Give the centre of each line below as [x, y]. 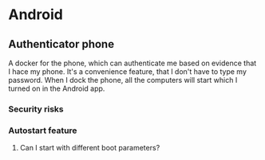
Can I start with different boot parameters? [90, 148]
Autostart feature [43, 131]
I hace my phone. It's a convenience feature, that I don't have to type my [128, 72]
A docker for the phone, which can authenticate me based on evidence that [132, 63]
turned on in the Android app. [57, 88]
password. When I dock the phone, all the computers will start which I [123, 80]
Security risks [36, 109]
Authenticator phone [61, 44]
